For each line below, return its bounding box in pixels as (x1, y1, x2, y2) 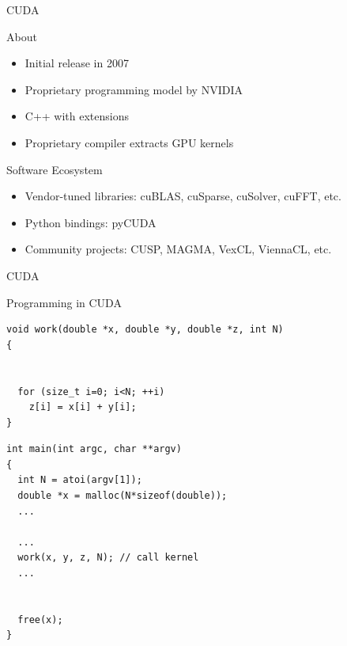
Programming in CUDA (6, 294, 122, 310)
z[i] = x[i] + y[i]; (28, 401, 137, 413)
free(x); (17, 614, 63, 625)
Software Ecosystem (6, 161, 103, 177)
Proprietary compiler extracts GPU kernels (25, 134, 234, 150)
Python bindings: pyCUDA (25, 214, 157, 230)
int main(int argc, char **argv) (6, 443, 182, 455)
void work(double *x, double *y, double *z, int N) (6, 324, 284, 336)
